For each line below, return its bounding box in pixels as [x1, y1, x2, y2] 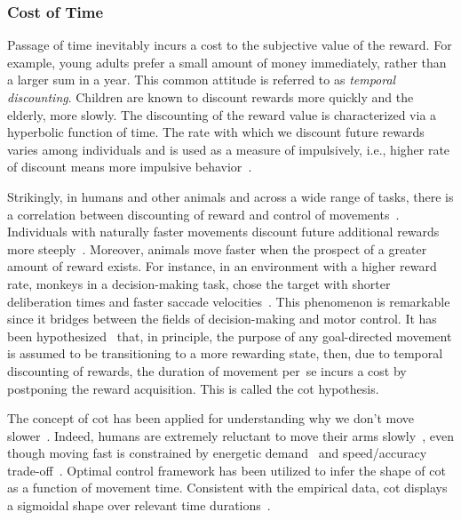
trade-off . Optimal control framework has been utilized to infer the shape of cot [7, 460, 446, 479]
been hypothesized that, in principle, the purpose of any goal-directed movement [7, 326, 452, 345]
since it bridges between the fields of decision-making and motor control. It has [7, 309, 437, 328]
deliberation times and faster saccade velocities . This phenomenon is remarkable [7, 292, 450, 310]
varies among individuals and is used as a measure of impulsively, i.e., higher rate [7, 140, 450, 158]
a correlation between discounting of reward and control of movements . [7, 204, 400, 223]
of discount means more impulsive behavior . [7, 157, 252, 176]
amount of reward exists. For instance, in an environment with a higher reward [7, 257, 437, 276]
